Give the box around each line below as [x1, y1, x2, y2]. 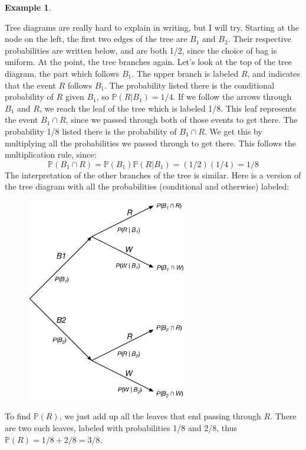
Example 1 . [5, 1, 51, 13]
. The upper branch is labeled [131, 67, 239, 79]
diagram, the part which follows [5, 67, 120, 79]
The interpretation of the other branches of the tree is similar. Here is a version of [5, 168, 301, 181]
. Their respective [228, 32, 291, 45]
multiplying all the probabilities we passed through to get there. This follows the [5, 136, 297, 149]
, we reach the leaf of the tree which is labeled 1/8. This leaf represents [39, 102, 297, 114]
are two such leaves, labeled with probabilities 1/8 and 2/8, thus [5, 422, 237, 434]
